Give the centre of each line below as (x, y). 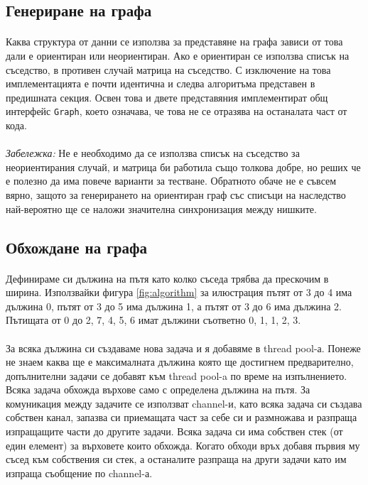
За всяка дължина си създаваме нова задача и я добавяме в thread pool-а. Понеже (183, 348)
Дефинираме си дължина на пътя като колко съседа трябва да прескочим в (167, 278)
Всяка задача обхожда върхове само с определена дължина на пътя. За (158, 389)
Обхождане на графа (76, 247)
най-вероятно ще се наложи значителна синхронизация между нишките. (161, 208)
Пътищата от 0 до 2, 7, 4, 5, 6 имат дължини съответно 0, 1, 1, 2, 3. (153, 320)
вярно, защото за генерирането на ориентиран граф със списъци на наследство (176, 194)
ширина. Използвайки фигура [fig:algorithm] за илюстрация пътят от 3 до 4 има (179, 292)
